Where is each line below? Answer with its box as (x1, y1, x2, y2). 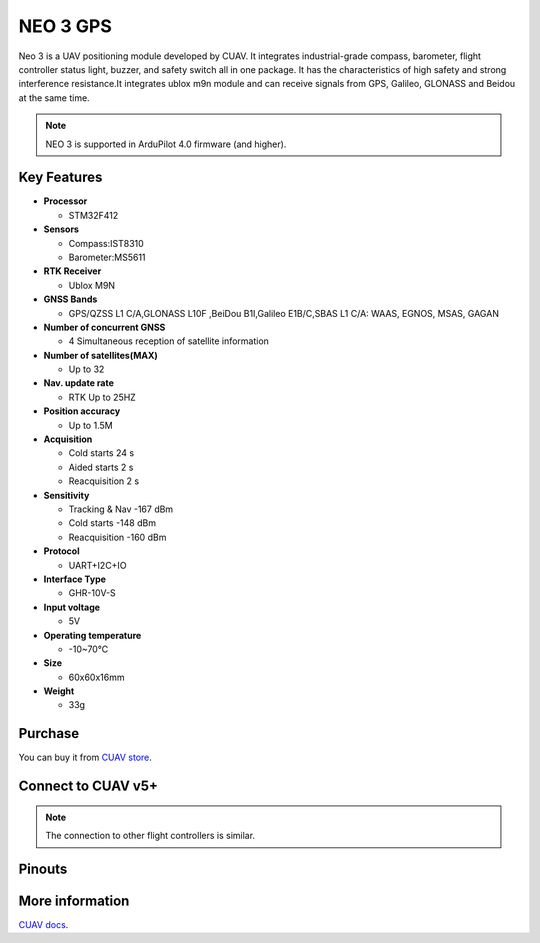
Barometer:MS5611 (68, 251, 146, 263)
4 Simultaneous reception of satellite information (68, 335, 270, 347)
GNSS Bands (43, 293, 98, 305)
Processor (43, 195, 88, 207)
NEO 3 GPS (18, 15, 112, 37)
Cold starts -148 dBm (68, 517, 157, 529)
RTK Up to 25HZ (68, 391, 137, 403)
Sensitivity (43, 489, 90, 501)
